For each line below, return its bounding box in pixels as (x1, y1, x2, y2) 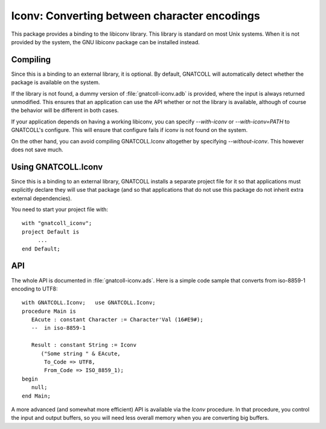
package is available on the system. (11, 79, 100, 86)
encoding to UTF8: (11, 285, 58, 292)
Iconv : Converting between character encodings (11, 9, 260, 22)
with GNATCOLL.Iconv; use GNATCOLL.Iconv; (22, 300, 156, 306)
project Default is (22, 228, 80, 235)
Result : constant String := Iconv (31, 342, 137, 349)
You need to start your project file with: (11, 206, 109, 213)
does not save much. (11, 146, 63, 153)
